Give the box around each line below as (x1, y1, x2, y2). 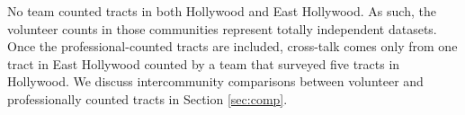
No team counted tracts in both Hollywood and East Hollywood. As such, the (7, 2, 436, 20)
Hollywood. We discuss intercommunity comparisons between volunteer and (7, 72, 424, 91)
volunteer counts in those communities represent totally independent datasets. (7, 19, 437, 38)
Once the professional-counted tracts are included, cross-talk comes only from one (7, 37, 458, 56)
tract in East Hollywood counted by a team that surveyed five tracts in (7, 54, 400, 73)
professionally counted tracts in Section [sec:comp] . (7, 89, 288, 108)
